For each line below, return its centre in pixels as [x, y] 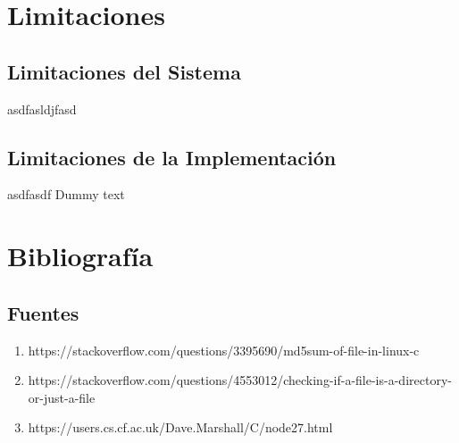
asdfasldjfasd [42, 109]
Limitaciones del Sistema [124, 71]
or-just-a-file [62, 397]
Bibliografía [80, 256]
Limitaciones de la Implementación [172, 157]
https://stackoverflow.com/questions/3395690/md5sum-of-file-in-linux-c [224, 350]
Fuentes [43, 312]
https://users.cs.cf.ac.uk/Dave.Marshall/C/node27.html [180, 427]
